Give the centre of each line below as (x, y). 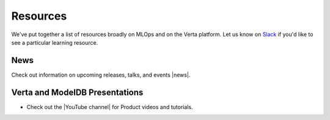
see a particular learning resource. (55, 42)
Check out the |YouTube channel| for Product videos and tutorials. (110, 107)
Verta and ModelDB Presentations (77, 92)
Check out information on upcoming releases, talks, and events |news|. (101, 75)
